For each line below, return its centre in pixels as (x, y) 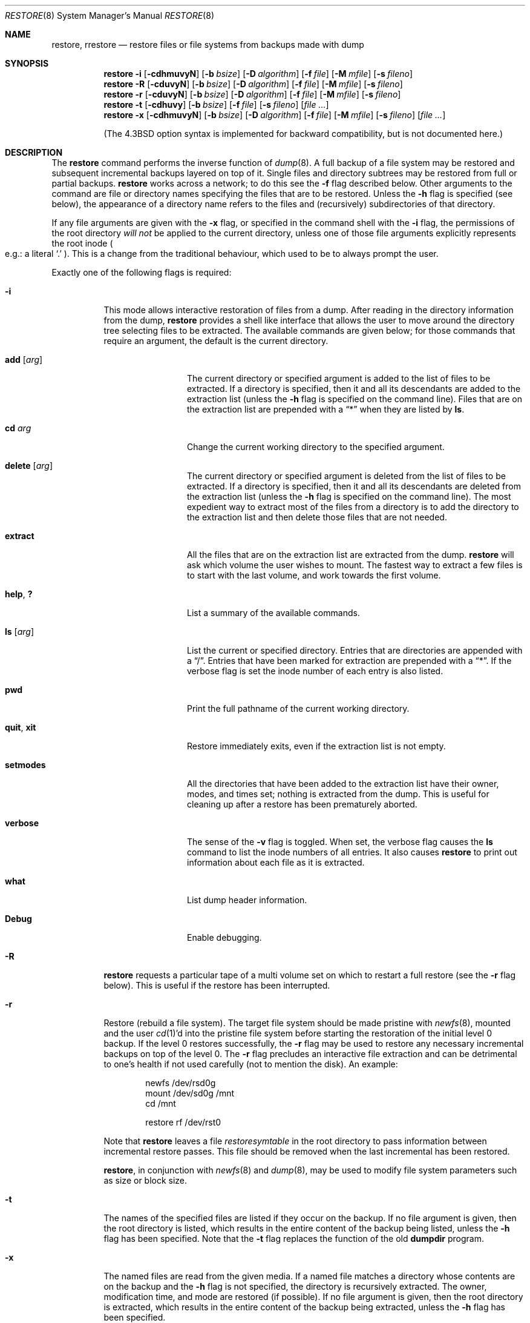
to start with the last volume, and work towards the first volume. (314, 575)
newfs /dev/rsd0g (181, 1083)
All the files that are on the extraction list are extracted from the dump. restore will (351, 555)
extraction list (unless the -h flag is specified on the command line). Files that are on (355, 399)
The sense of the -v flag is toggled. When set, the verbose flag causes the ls (340, 842)
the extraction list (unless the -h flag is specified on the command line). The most (349, 496)
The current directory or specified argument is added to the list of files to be (339, 378)
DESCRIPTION (34, 152)
